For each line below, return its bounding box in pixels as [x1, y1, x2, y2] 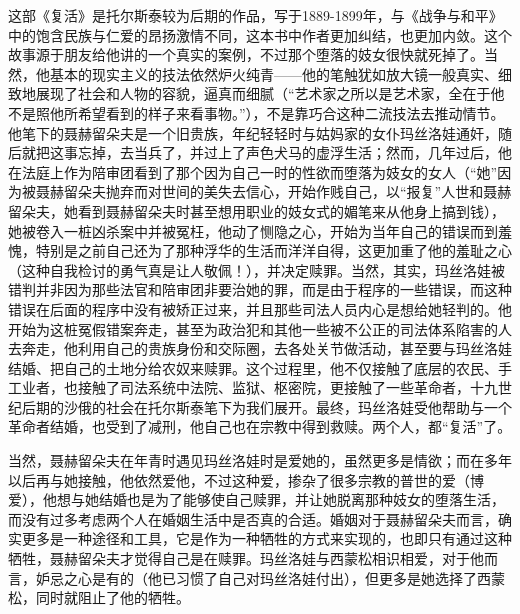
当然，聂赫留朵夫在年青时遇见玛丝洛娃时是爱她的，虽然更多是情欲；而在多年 [8, 450, 512, 471]
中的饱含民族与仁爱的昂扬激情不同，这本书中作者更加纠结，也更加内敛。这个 [8, 24, 512, 45]
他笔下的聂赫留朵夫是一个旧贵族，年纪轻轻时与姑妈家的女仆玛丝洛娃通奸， [8, 122, 498, 143]
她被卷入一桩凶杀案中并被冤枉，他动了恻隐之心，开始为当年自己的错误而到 [8, 220, 498, 241]
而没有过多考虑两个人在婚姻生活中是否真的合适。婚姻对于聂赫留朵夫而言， [8, 508, 498, 529]
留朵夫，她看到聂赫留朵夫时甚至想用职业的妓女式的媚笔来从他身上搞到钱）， [8, 200, 505, 221]
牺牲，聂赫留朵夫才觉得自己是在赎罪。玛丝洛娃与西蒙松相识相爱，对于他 [8, 548, 484, 569]
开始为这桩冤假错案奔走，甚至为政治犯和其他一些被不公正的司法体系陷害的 [8, 318, 498, 339]
